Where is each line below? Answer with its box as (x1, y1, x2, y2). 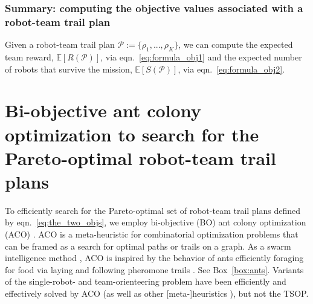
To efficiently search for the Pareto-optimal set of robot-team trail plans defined (5, 204, 301, 216)
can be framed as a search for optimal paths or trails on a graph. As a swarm (5, 239, 291, 252)
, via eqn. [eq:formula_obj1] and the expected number (100, 50, 302, 63)
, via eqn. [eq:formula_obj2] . (178, 62, 285, 75)
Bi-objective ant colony (5, 98, 201, 123)
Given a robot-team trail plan (5, 38, 115, 51)
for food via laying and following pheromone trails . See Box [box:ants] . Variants (5, 263, 304, 276)
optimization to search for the (5, 121, 259, 146)
